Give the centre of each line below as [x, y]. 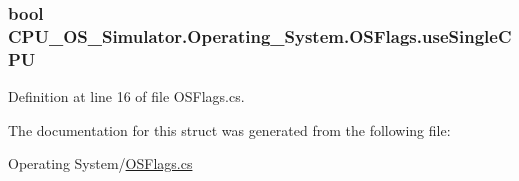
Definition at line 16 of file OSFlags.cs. [126, 96]
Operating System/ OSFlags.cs [100, 163]
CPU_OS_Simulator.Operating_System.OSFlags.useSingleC [260, 35]
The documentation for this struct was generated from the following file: [229, 129]
